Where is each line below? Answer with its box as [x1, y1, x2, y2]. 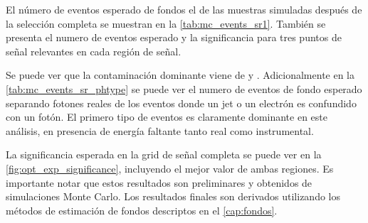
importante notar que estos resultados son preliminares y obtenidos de [6, 175, 312, 190]
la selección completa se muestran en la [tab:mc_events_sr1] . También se [6, 16, 326, 31]
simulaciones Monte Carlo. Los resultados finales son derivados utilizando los [6, 189, 340, 204]
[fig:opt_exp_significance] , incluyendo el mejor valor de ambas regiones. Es [6, 161, 334, 175]
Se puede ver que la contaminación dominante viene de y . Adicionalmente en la [6, 67, 355, 82]
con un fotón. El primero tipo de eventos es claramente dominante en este [6, 109, 328, 124]
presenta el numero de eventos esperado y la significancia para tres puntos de [6, 30, 342, 45]
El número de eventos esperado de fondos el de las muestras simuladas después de [6, 2, 362, 16]
